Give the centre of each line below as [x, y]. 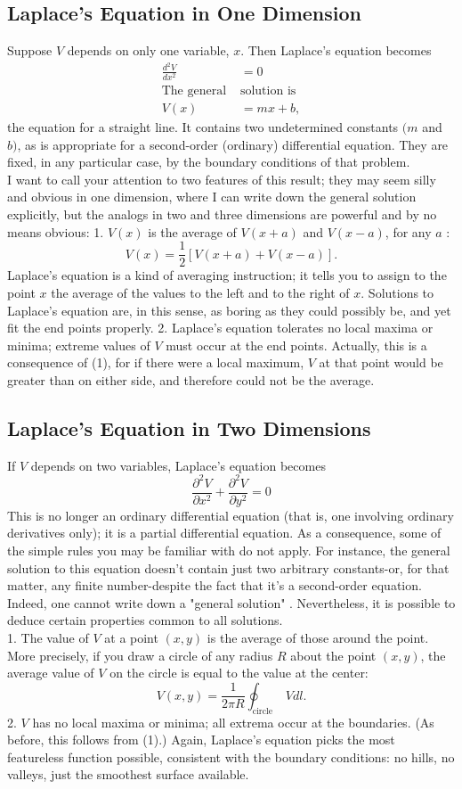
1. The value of [48, 637]
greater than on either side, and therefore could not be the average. [191, 379]
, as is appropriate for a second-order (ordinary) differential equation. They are [233, 144]
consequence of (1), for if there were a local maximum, [156, 362]
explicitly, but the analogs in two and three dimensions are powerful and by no [222, 214]
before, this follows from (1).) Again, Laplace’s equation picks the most [201, 740]
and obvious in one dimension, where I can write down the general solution [212, 197]
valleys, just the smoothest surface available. [128, 774]
